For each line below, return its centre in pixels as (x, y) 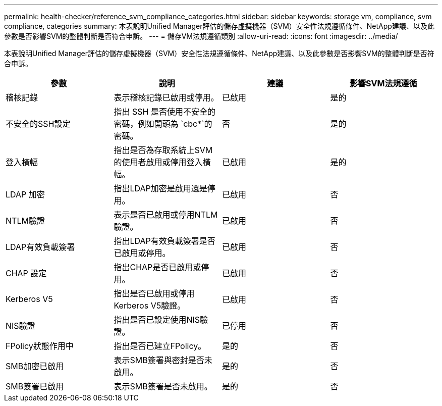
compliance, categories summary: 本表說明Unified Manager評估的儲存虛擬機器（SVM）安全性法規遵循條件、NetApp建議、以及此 (219, 26)
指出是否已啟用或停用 (154, 293)
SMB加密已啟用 (35, 366)
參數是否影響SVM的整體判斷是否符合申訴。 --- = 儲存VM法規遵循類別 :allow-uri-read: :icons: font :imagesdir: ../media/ (201, 36)
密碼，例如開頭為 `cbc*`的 (163, 124)
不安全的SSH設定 (38, 124)
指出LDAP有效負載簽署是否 (164, 241)
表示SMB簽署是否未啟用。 (163, 386)
